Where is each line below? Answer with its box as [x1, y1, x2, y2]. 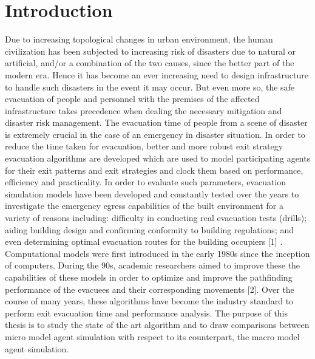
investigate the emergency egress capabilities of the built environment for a [5, 199, 283, 212]
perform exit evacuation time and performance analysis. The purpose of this [5, 306, 288, 319]
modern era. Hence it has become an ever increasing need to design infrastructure [5, 68, 308, 81]
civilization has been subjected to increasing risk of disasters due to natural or [5, 44, 296, 57]
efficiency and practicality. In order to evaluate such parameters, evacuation [5, 176, 286, 188]
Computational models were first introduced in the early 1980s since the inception [5, 247, 310, 259]
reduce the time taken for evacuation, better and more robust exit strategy [5, 140, 283, 152]
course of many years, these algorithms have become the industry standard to [5, 295, 294, 307]
